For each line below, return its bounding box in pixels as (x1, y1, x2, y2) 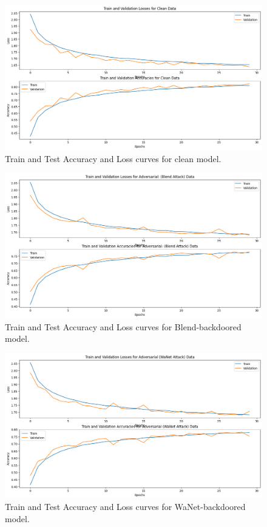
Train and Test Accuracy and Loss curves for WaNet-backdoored (5, 500, 246, 513)
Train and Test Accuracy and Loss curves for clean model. (5, 152, 221, 165)
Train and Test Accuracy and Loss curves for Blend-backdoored (5, 320, 242, 333)
